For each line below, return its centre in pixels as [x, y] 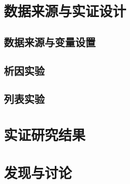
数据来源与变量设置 [50, 42]
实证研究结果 [45, 134]
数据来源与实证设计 [65, 11]
